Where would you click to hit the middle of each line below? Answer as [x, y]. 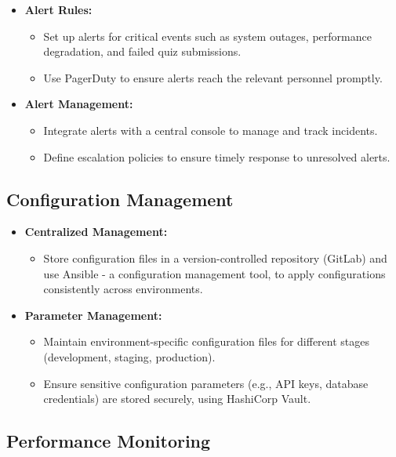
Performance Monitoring [109, 441]
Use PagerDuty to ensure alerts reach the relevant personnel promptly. [213, 77]
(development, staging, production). [129, 356]
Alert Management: [79, 104]
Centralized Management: [96, 232]
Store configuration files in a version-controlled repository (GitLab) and [215, 258]
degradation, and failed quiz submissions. [142, 51]
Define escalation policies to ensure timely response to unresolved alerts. [217, 156]
